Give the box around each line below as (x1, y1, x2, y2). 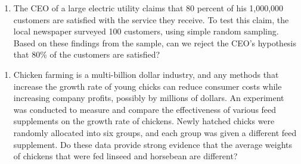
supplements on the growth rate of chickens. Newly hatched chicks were (13, 115, 275, 127)
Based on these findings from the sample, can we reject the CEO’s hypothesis (13, 36, 297, 49)
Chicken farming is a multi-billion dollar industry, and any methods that (13, 68, 279, 80)
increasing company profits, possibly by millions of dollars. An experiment (13, 92, 284, 104)
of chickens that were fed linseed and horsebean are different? (13, 150, 238, 162)
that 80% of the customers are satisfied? (13, 48, 160, 61)
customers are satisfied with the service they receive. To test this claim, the (13, 13, 289, 26)
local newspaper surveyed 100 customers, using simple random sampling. (13, 25, 279, 37)
